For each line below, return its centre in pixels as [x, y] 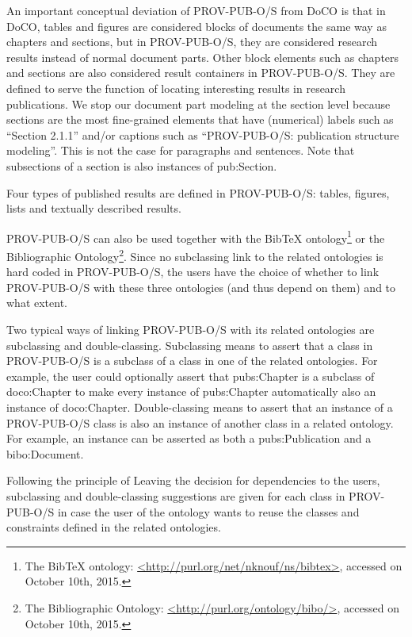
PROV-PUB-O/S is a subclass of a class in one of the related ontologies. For [192, 361]
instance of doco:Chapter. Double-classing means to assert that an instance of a [200, 407]
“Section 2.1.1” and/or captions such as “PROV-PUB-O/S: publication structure [203, 134]
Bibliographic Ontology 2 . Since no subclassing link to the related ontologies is [195, 255]
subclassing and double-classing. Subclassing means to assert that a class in [190, 345]
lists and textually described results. [94, 208]
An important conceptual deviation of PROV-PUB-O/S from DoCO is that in [196, 10]
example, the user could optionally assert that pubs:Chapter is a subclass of [191, 376]
